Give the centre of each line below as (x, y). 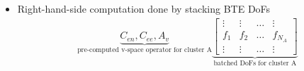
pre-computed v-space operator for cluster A (145, 50)
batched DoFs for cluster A (255, 64)
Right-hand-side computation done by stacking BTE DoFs (144, 8)
